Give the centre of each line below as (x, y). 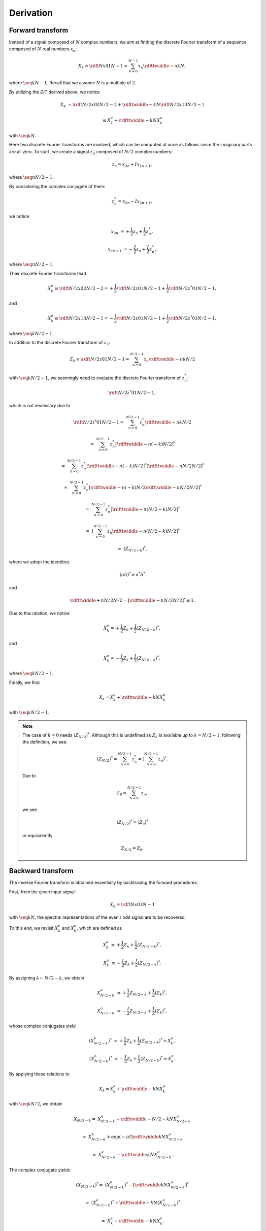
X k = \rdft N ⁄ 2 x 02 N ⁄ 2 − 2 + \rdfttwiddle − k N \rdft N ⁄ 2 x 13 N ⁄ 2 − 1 (132, 105)
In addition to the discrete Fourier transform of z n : (60, 343)
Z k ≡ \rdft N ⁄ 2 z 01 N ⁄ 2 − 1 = (100, 360)
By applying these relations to (39, 1074)
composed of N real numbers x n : (43, 49)
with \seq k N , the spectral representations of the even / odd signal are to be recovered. (98, 917)
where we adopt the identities (39, 562)
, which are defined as (99, 928)
